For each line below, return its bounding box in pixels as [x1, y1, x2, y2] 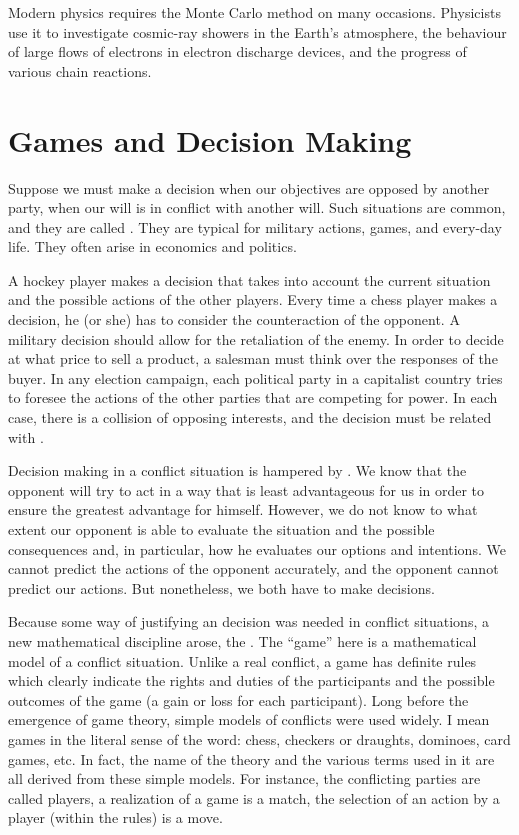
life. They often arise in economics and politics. [8, 236, 297, 257]
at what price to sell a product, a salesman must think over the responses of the [8, 348, 498, 369]
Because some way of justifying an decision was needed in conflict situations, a [8, 611, 489, 632]
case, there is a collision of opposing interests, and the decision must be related [8, 407, 492, 428]
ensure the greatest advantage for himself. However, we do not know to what [8, 499, 478, 520]
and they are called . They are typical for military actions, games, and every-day [8, 216, 502, 237]
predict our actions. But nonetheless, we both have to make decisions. [8, 577, 435, 598]
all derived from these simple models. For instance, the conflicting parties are [8, 768, 481, 789]
